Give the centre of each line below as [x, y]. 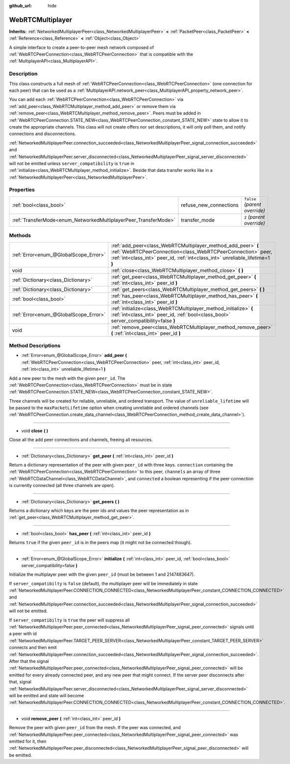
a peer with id [23, 634]
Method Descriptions [35, 345]
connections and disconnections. [43, 134]
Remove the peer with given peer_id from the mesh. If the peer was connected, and [95, 728]
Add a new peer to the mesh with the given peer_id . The [67, 378]
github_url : [20, 6]
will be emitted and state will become [47, 695]
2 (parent [254, 217]
